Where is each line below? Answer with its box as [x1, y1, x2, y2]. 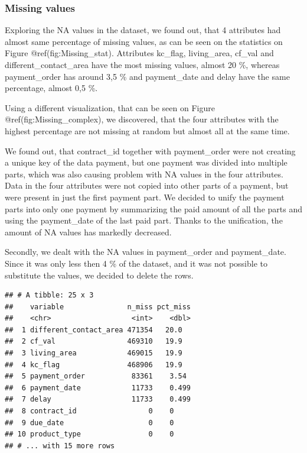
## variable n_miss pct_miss [5, 302, 191, 311]
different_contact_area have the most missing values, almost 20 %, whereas [5, 59, 280, 70]
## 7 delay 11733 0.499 [5, 395, 191, 404]
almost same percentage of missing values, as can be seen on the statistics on [5, 35, 283, 47]
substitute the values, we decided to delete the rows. [5, 268, 194, 281]
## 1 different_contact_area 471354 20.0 [5, 325, 182, 334]
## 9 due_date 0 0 [5, 418, 174, 427]
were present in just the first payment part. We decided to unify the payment [5, 190, 285, 203]
